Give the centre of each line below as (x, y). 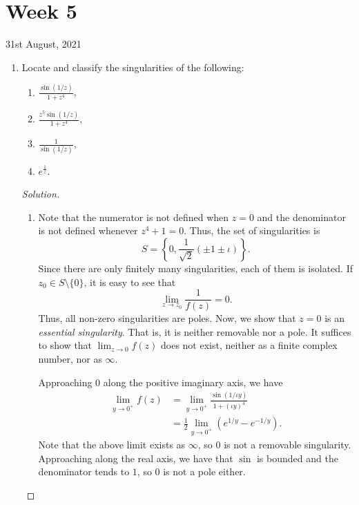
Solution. (41, 194)
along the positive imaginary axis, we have (193, 382)
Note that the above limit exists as (112, 445)
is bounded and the (297, 458)
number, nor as (70, 358)
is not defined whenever (88, 230)
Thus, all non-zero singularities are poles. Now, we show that (167, 318)
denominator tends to (84, 471)
